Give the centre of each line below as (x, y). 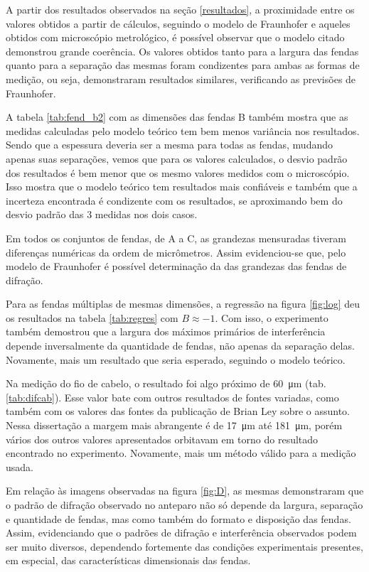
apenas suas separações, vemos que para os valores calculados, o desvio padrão (177, 158)
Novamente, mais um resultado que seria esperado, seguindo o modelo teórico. (176, 359)
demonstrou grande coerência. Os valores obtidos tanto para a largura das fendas (182, 51)
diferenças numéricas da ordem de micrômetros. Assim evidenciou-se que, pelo (176, 252)
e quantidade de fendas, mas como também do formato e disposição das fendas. (178, 518)
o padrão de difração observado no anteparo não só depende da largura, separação (184, 504)
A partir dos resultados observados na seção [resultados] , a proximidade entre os (180, 9)
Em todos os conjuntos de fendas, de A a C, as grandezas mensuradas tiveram (176, 238)
